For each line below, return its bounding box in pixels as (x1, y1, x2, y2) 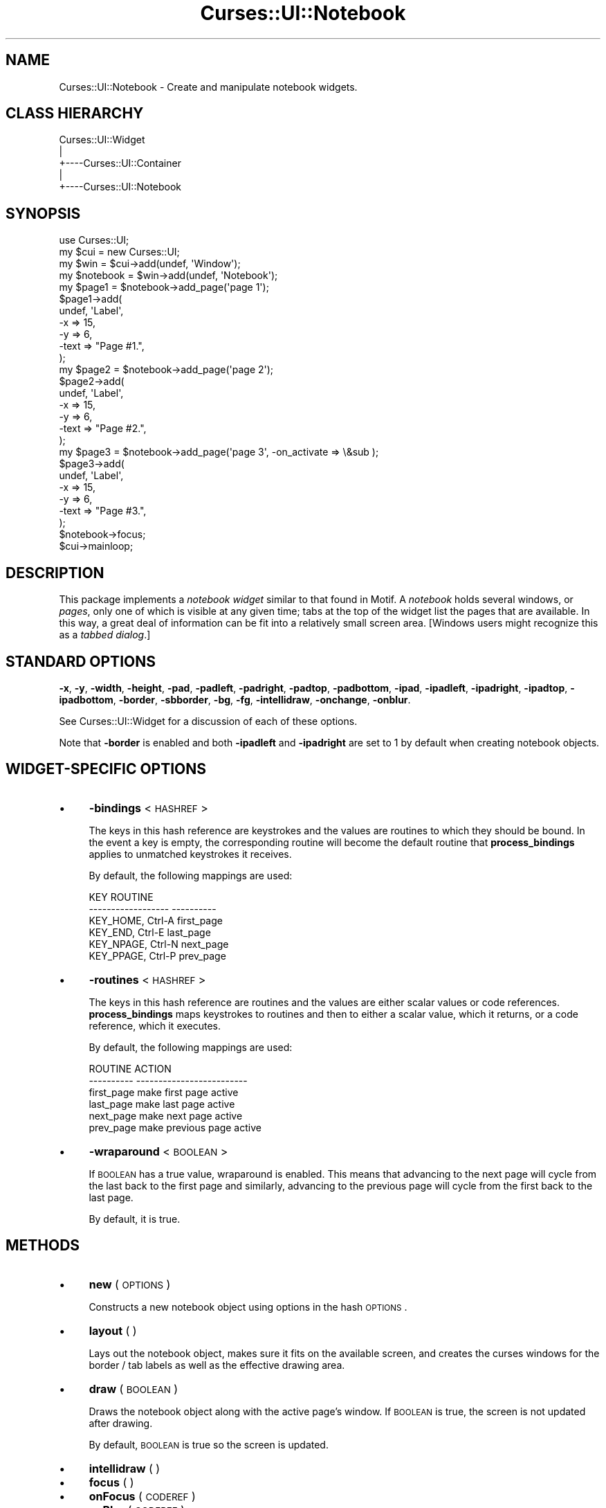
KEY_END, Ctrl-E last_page (89, 926, 211, 938)
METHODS (6, 1237, 80, 1255)
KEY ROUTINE (89, 890, 154, 903)
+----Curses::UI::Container (59, 157, 181, 170)
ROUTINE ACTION (89, 1062, 172, 1075)
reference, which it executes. (89, 1019, 221, 1032)
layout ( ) (89, 1323, 137, 1338)
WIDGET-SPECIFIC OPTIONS (6, 760, 207, 778)
